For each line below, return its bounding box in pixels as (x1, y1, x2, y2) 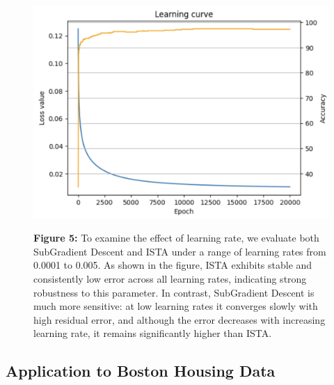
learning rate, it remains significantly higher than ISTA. (33, 326, 272, 340)
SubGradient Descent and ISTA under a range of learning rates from (33, 244, 326, 258)
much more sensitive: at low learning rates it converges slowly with (33, 299, 318, 313)
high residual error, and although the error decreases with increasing (33, 312, 326, 327)
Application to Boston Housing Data (6, 360, 276, 382)
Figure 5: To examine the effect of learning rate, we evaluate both (33, 230, 319, 245)
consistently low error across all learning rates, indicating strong (33, 271, 307, 285)
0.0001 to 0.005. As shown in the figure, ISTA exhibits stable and (33, 258, 312, 272)
